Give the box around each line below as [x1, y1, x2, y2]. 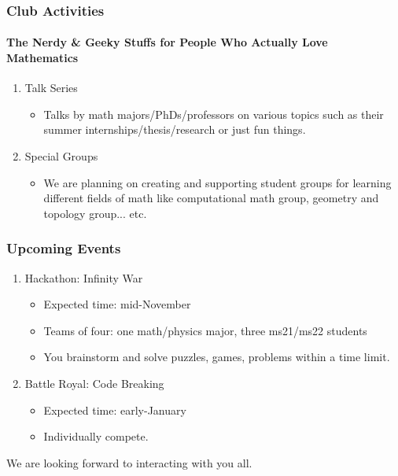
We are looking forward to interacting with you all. [6, 454, 252, 470]
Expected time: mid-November [43, 296, 191, 312]
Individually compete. [43, 428, 149, 445]
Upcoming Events [6, 238, 121, 258]
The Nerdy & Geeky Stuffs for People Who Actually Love [6, 34, 328, 50]
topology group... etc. [43, 205, 147, 221]
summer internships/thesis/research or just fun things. [43, 121, 306, 138]
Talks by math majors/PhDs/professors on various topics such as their [43, 105, 384, 122]
